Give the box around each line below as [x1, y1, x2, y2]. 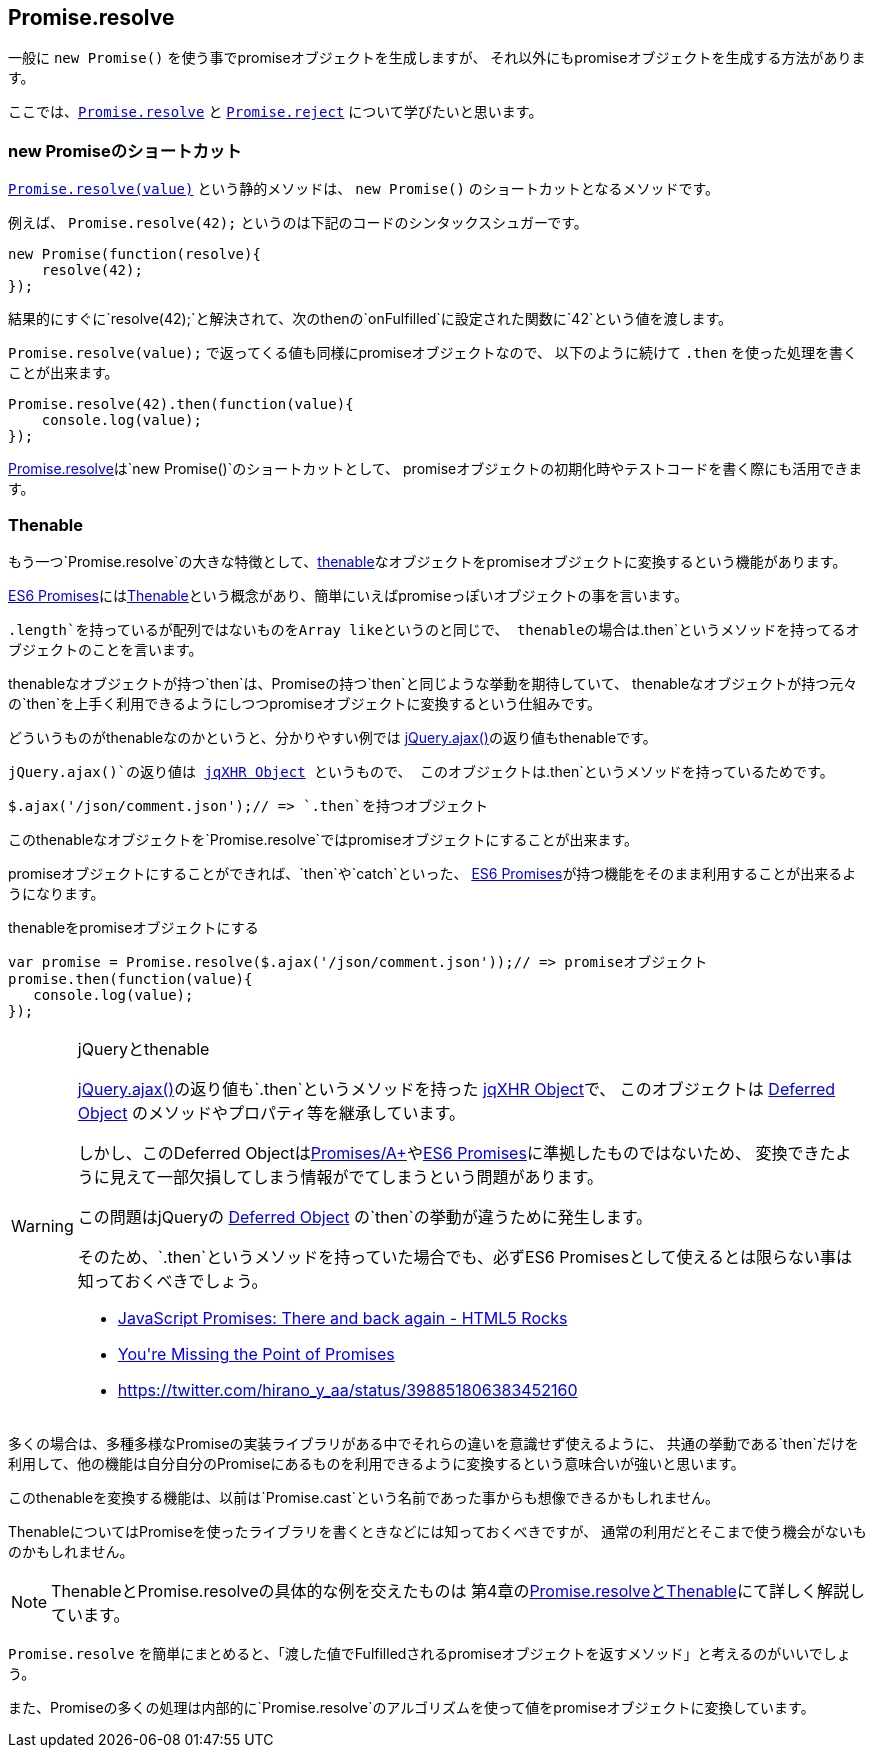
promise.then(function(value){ [8, 970, 253, 987]
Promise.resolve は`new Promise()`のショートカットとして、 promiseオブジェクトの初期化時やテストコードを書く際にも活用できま [8, 460, 863, 478]
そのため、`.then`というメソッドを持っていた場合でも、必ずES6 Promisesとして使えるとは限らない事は [77, 1246, 852, 1267]
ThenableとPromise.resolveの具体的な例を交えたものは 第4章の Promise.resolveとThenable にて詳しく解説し [51, 1580, 865, 1601]
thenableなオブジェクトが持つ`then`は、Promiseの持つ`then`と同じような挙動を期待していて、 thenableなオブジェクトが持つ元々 [8, 674, 858, 692]
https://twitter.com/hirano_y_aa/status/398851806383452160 [117, 1379, 578, 1400]
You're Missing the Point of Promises [117, 1343, 395, 1364]
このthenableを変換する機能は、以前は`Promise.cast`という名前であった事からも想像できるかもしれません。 [8, 1488, 720, 1506]
